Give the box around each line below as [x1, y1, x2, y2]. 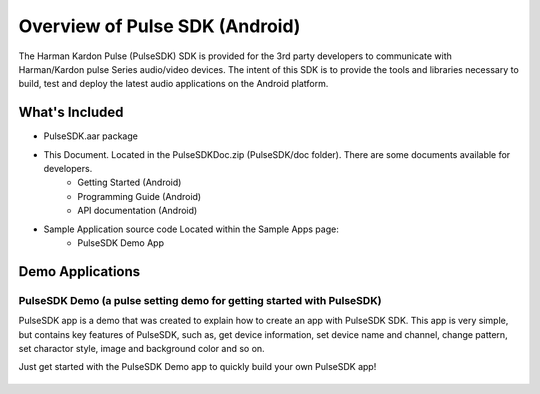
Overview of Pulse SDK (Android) [18, 15, 301, 37]
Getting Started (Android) [77, 176, 182, 189]
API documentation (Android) [77, 205, 198, 217]
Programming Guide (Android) [77, 190, 202, 202]
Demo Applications [18, 263, 141, 280]
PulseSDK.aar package [43, 130, 139, 142]
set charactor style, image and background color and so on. [18, 342, 265, 354]
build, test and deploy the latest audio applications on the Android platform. [18, 78, 329, 90]
